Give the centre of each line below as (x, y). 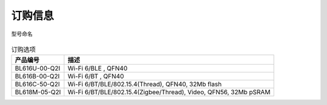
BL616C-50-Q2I (37, 84)
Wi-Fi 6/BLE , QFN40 (97, 68)
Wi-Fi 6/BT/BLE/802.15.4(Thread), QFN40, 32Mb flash (145, 84)
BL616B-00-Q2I (37, 77)
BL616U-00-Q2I (38, 68)
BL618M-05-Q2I (38, 92)
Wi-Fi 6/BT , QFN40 (96, 77)
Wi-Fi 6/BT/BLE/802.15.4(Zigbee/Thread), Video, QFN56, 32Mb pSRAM (169, 92)
